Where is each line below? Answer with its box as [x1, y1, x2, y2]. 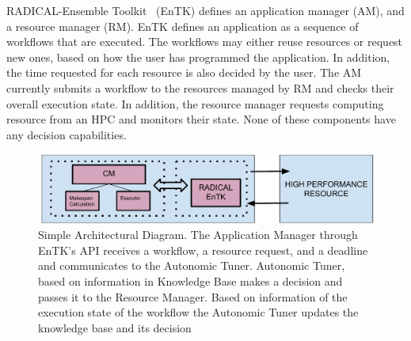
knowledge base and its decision [38, 319, 192, 335]
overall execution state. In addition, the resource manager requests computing [6, 95, 384, 112]
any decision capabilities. [6, 126, 127, 142]
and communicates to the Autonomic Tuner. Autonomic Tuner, [38, 257, 345, 274]
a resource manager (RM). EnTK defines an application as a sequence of [6, 17, 359, 34]
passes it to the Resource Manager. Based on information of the [38, 288, 348, 305]
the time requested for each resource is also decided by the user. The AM [6, 64, 362, 81]
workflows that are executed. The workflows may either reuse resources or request [6, 33, 403, 50]
